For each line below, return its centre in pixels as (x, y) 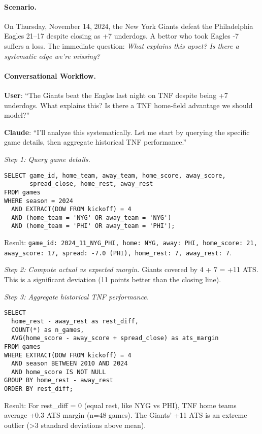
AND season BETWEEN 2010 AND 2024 (70, 364)
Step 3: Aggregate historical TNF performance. (77, 296)
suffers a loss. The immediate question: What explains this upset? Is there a (122, 45)
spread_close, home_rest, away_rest (91, 184)
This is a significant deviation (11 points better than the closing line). (113, 279)
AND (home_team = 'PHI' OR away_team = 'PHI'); (93, 226)
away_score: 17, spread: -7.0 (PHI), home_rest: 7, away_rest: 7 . (118, 252)
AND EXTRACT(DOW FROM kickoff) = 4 (71, 209)
